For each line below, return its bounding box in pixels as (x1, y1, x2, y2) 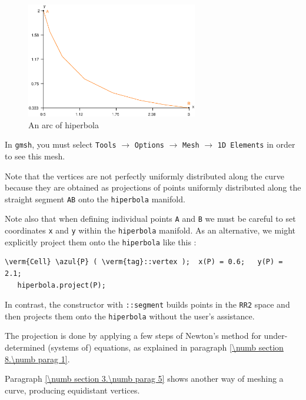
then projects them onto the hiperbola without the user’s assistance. (5, 309, 255, 322)
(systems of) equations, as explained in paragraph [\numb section (48, 341, 284, 353)
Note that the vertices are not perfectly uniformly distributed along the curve (5, 169, 284, 182)
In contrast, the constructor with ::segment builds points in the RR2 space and (5, 298, 290, 311)
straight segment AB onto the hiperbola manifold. (5, 192, 185, 205)
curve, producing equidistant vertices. (5, 384, 140, 396)
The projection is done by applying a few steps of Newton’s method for (5, 329, 261, 342)
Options (134, 141, 164, 150)
